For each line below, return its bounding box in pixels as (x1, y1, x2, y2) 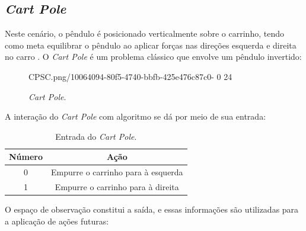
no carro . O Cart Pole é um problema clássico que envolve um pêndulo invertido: (5, 50, 302, 63)
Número (9, 150, 43, 163)
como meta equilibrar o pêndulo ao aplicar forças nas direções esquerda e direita (5, 38, 297, 51)
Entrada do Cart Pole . (55, 130, 137, 142)
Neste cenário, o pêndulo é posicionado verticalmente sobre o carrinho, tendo (5, 27, 284, 40)
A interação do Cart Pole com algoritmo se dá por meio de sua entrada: (5, 110, 266, 123)
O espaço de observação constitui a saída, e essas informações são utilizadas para (5, 203, 299, 216)
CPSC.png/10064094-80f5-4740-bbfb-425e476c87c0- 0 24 (28, 70, 232, 82)
